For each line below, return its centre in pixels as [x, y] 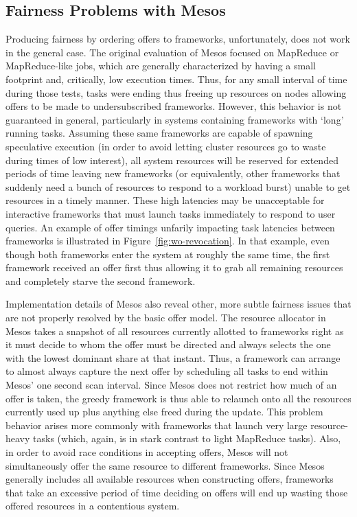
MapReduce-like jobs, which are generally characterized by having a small [161, 66]
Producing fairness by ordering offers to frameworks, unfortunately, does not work [178, 39]
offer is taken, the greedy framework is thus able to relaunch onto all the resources [178, 398]
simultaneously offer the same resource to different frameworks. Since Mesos [165, 465]
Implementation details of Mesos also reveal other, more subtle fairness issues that [178, 304]
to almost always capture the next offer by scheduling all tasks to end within [167, 371]
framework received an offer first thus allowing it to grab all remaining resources [174, 267]
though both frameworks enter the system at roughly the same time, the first [168, 254]
